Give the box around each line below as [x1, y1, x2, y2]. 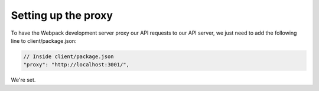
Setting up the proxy [11, 9, 113, 22]
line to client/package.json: [11, 37, 77, 44]
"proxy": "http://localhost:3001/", [23, 62, 130, 68]
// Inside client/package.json [23, 53, 115, 60]
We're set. [11, 76, 36, 83]
